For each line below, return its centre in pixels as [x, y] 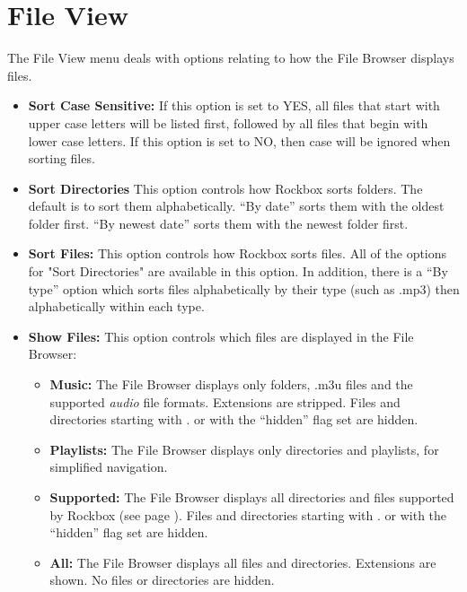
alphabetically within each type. [116, 306]
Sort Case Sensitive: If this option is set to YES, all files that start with [234, 105]
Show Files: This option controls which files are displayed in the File [221, 336]
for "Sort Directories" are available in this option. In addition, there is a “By [238, 271]
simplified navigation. [109, 467]
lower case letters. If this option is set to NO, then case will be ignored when [239, 140]
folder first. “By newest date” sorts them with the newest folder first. [218, 223]
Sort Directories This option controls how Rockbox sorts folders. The [225, 188]
